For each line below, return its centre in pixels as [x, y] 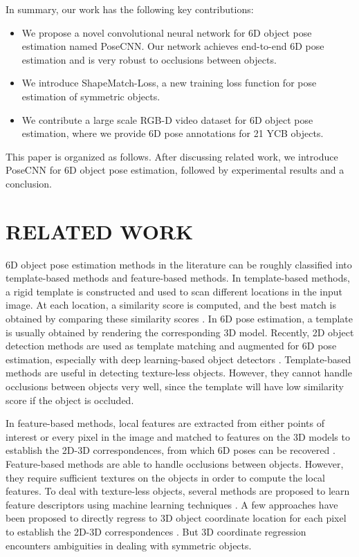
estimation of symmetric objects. [91, 96]
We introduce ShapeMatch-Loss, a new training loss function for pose [169, 83]
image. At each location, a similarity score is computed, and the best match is [171, 305]
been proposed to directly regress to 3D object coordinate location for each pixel [176, 518]
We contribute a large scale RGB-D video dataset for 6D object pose [167, 119]
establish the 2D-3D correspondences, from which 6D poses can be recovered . [171, 450]
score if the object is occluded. [70, 400]
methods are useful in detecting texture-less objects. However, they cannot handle [179, 373]
